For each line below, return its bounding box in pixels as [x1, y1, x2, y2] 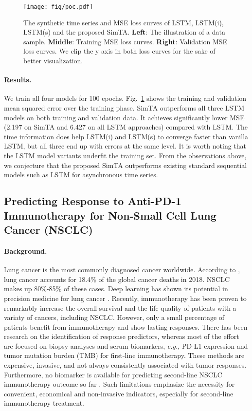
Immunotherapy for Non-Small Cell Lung [4, 207, 216, 223]
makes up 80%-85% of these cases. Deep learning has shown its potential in [4, 283, 228, 294]
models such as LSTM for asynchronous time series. [4, 169, 158, 180]
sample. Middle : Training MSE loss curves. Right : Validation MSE [23, 36, 228, 46]
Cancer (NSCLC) [4, 222, 93, 237]
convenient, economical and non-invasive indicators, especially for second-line [4, 388, 234, 398]
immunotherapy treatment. [4, 398, 84, 408]
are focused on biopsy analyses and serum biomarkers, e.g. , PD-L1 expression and [4, 340, 248, 351]
